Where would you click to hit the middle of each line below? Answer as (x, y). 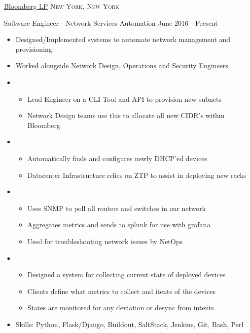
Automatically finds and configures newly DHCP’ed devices (117, 158)
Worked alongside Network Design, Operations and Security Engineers (122, 65)
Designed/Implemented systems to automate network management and (123, 39)
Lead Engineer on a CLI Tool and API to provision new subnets (125, 99)
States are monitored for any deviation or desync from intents (121, 308)
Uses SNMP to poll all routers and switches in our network (117, 208)
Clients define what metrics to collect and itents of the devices (121, 291)
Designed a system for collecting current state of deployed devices (126, 274)
